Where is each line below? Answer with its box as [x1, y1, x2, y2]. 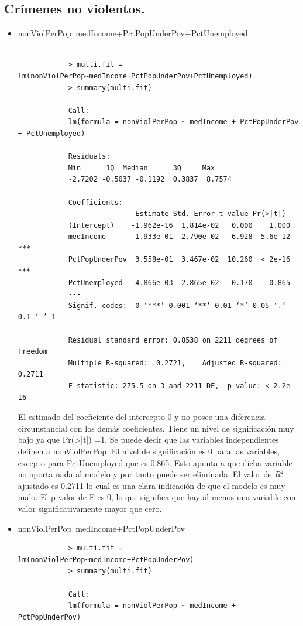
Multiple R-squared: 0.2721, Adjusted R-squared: [68, 358, 282, 367]
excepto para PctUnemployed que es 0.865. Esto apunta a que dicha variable [18, 456, 292, 468]
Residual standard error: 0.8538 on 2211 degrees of [68, 336, 278, 344]
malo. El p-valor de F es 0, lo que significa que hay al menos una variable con [18, 491, 296, 503]
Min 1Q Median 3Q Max [68, 163, 215, 172]
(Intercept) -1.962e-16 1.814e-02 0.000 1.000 [68, 221, 291, 230]
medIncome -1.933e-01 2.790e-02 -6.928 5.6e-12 [68, 232, 291, 241]
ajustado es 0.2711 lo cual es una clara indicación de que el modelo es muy [18, 479, 285, 491]
